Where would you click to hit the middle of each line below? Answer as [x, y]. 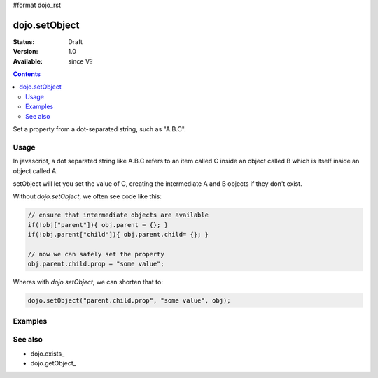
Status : [24, 41]
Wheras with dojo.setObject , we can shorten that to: [88, 282]
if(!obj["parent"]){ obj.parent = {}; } [98, 225]
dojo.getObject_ [53, 363]
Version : [26, 52]
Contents [27, 74]
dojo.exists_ [48, 354]
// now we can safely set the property [96, 254]
